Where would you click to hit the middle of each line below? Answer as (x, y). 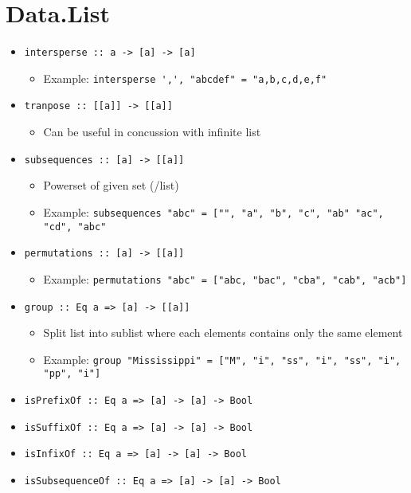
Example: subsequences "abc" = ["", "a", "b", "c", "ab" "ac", (213, 211)
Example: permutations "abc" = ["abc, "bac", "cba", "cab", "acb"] (225, 278)
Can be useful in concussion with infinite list (152, 132)
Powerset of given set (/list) (111, 185)
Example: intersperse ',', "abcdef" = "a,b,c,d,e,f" (185, 78)
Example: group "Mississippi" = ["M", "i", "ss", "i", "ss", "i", (222, 359)
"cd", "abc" (75, 227)
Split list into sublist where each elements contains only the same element (223, 333)
